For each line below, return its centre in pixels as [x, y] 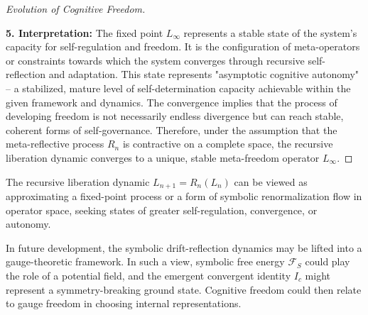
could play [328, 261]
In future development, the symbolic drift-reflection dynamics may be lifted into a [184, 247]
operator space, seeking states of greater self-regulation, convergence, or [162, 210]
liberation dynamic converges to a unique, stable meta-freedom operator [163, 157]
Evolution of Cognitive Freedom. [76, 9]
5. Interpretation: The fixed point [85, 32]
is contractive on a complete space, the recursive [228, 144]
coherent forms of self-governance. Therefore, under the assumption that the [172, 129]
